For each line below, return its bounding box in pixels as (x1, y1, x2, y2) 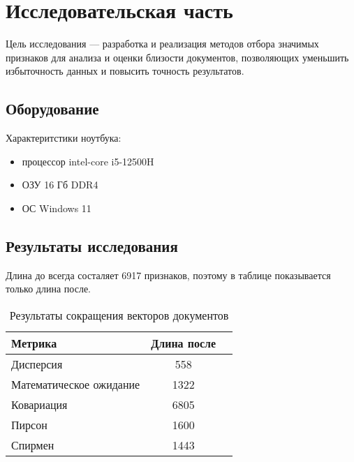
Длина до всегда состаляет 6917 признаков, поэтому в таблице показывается (6, 267, 331, 282)
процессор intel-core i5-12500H (22, 154, 154, 168)
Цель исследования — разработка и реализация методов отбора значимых (6, 36, 319, 51)
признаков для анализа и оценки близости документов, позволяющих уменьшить (6, 50, 349, 64)
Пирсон (11, 416, 47, 433)
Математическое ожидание (11, 375, 140, 392)
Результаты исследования (6, 234, 178, 256)
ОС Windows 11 (22, 200, 91, 215)
